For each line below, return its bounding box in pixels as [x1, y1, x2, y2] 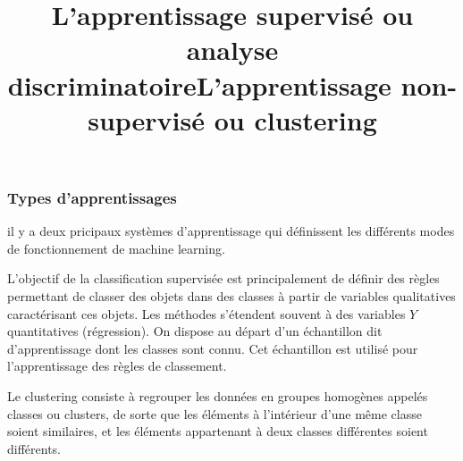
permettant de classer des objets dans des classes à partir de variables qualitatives [7, 287, 456, 306]
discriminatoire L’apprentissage [7, 66, 391, 103]
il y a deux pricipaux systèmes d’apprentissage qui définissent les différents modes [7, 222, 455, 240]
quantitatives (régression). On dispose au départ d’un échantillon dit [7, 322, 383, 340]
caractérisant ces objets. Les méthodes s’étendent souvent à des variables [7, 304, 406, 323]
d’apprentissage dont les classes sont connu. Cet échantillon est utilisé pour [7, 339, 418, 357]
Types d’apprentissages [7, 186, 177, 208]
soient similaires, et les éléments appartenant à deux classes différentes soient [7, 422, 428, 440]
